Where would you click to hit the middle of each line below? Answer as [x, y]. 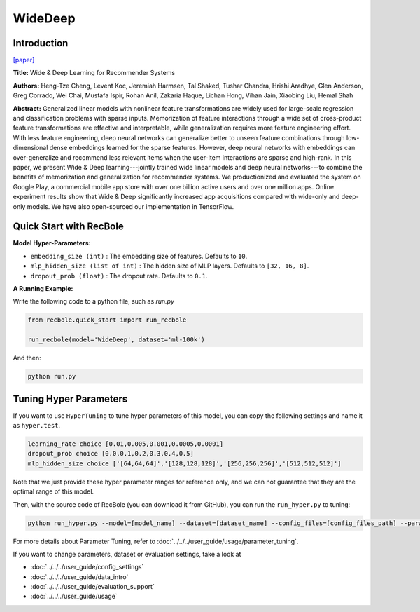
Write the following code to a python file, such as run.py [94, 301]
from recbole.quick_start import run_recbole [107, 320]
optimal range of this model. [54, 491]
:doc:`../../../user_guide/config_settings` [87, 567]
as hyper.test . [37, 426]
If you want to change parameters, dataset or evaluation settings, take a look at [127, 554]
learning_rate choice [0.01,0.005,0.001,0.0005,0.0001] [126, 444]
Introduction [41, 43]
